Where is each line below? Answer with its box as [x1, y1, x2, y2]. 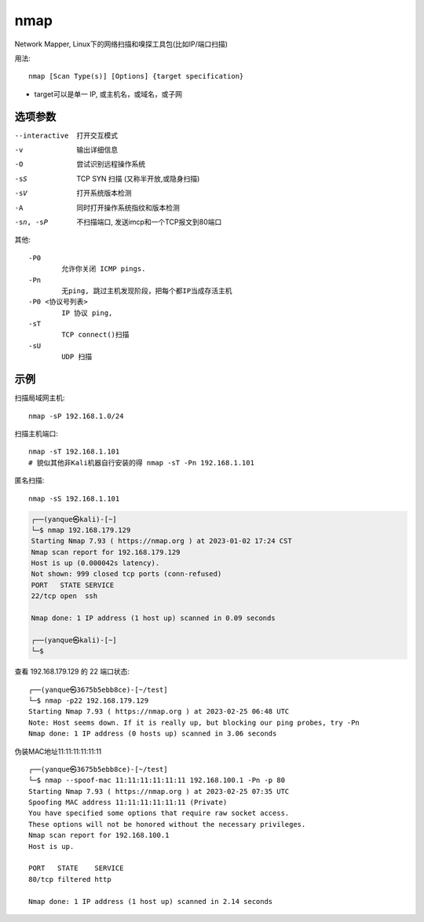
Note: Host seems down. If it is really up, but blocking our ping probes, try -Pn [28, 718, 360, 727]
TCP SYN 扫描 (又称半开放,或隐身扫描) [76, 174, 200, 183]
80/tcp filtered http [28, 875, 111, 883]
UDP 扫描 [61, 352, 93, 362]
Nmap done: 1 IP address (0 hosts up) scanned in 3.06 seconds [28, 729, 277, 738]
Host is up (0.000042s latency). [31, 559, 160, 568]
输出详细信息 [76, 145, 118, 155]
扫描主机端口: [14, 428, 59, 438]
